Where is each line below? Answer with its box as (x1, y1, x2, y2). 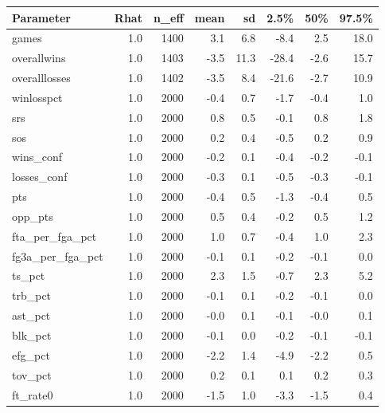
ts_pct (12, 267, 45, 284)
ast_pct (12, 307, 51, 324)
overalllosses (12, 69, 71, 86)
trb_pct (12, 287, 52, 304)
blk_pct (12, 327, 52, 343)
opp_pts (12, 207, 53, 224)
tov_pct (12, 366, 52, 383)
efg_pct (12, 346, 50, 363)
